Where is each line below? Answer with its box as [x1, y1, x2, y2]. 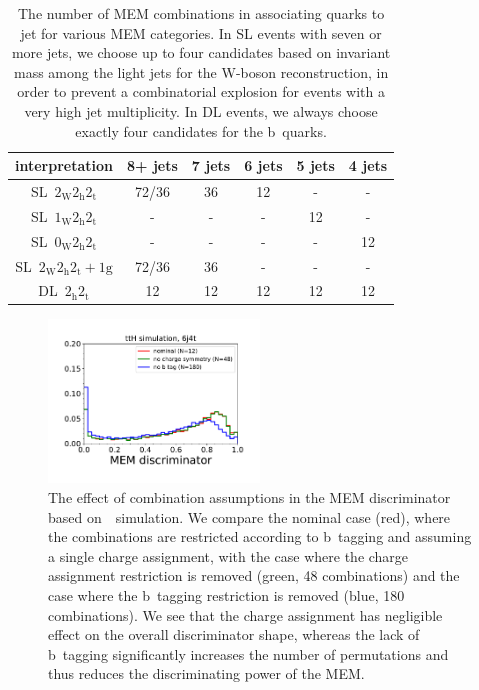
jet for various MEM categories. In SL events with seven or [20, 22, 382, 43]
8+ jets [127, 155, 178, 176]
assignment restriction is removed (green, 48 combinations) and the [48, 565, 460, 586]
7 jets [191, 155, 231, 176]
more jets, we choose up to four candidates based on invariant [11, 42, 391, 63]
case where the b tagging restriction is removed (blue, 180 [48, 585, 405, 606]
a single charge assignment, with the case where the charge [48, 545, 409, 566]
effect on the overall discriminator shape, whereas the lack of [48, 624, 420, 645]
